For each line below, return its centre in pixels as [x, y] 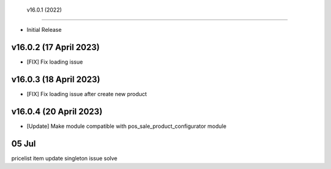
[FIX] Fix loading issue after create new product [87, 94]
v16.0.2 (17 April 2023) [55, 47]
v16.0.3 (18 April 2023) [56, 80]
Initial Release [44, 30]
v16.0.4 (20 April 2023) [57, 112]
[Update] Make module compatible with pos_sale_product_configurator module [127, 126]
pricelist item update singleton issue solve [64, 159]
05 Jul [24, 144]
